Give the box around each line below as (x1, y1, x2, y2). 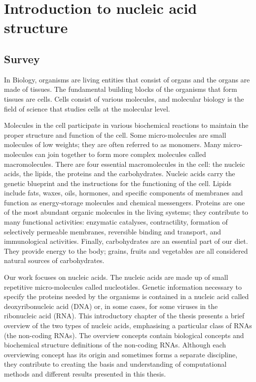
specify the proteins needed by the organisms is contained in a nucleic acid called (4, 291, 249, 302)
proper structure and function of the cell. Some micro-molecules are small (4, 129, 226, 140)
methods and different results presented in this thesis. (4, 368, 166, 379)
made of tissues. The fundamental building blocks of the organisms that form (4, 84, 237, 94)
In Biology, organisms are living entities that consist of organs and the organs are (4, 74, 250, 84)
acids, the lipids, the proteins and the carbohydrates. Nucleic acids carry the (4, 168, 235, 179)
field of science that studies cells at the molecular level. (4, 103, 170, 114)
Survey (4, 51, 40, 66)
